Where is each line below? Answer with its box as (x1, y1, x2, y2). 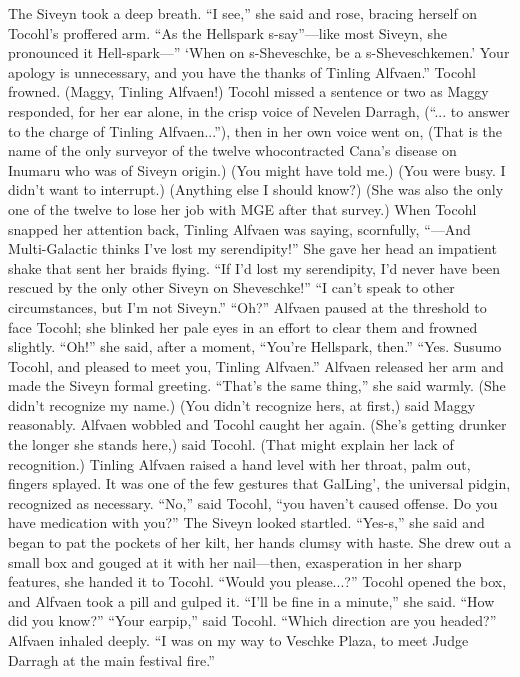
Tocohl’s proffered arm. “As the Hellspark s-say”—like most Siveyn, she (8, 22, 447, 43)
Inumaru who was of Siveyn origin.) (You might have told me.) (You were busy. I (8, 159, 506, 180)
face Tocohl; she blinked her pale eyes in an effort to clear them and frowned (8, 316, 478, 337)
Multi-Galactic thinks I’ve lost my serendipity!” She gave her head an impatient (8, 238, 497, 259)
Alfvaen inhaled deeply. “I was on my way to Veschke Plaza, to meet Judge (8, 630, 469, 650)
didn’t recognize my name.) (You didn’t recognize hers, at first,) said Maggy (8, 394, 476, 415)
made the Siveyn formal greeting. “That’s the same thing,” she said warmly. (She (8, 375, 506, 396)
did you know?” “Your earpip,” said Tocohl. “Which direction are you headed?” (8, 610, 497, 631)
